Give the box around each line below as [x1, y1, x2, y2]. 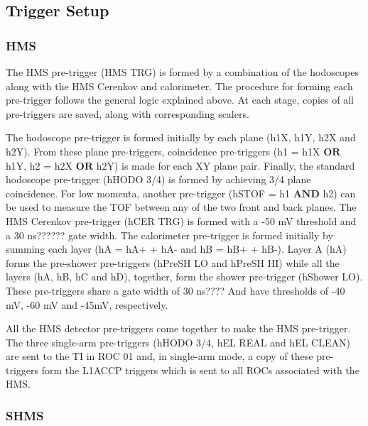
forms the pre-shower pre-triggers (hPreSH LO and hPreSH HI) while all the [6, 255, 340, 270]
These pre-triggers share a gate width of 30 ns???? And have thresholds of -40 [6, 283, 345, 297]
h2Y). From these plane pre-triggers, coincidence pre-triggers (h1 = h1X [6, 143, 320, 158]
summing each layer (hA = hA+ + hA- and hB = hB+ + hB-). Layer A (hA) [6, 241, 347, 256]
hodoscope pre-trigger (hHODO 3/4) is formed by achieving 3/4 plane [6, 172, 311, 187]
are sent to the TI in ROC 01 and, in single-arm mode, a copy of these [6, 349, 313, 364]
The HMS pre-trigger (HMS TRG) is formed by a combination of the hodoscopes [6, 65, 359, 79]
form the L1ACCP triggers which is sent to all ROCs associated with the [41, 362, 359, 377]
